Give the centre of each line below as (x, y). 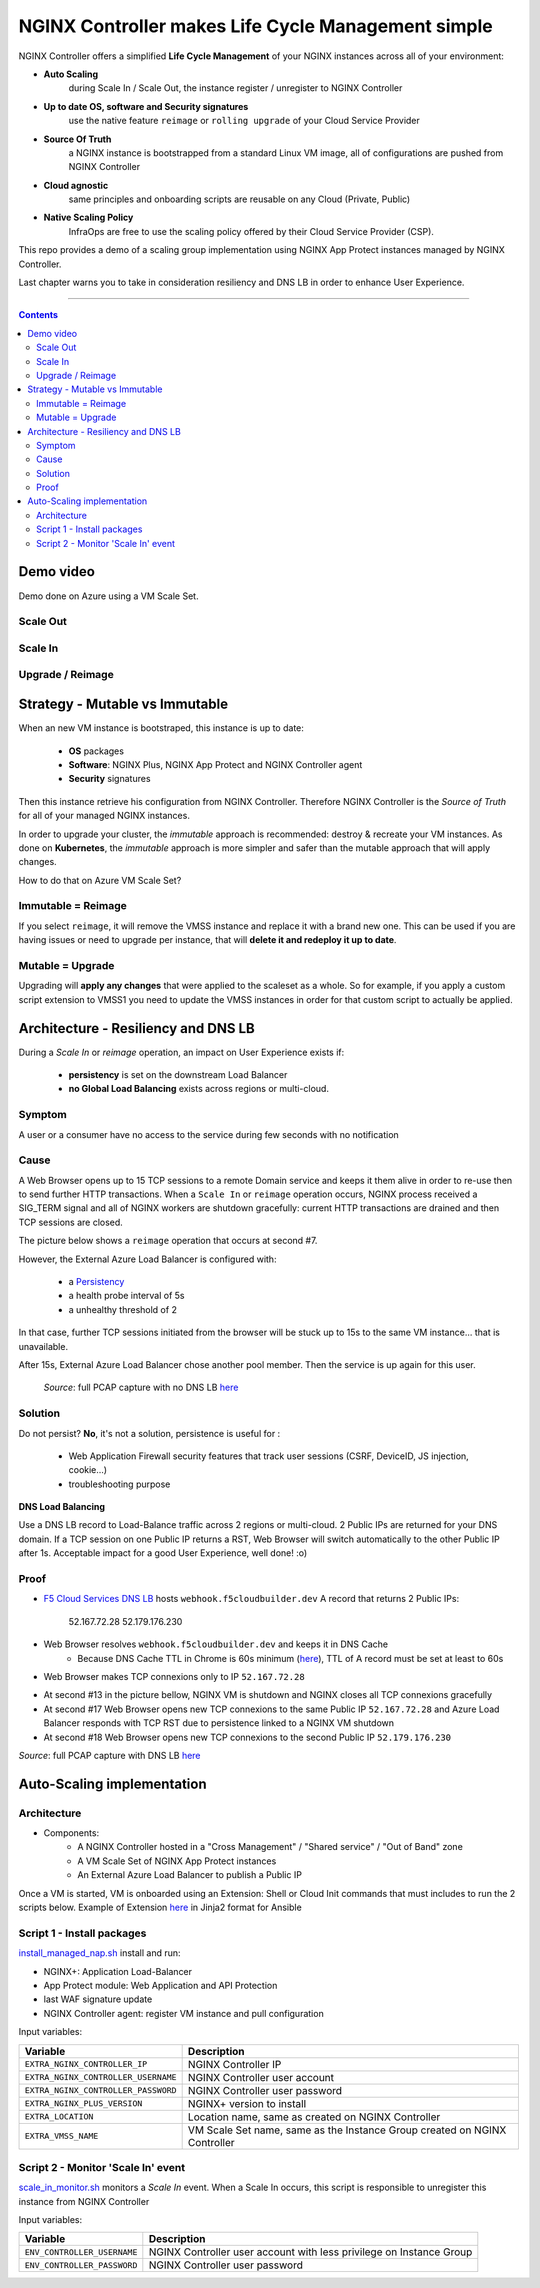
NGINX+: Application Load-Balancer (118, 1971)
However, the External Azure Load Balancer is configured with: (147, 1259)
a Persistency (96, 1282)
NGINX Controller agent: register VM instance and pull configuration (183, 2013)
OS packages (96, 751)
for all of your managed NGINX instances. (104, 816)
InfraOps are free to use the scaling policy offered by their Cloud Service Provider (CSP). (251, 231)
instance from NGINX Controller (84, 2201)
